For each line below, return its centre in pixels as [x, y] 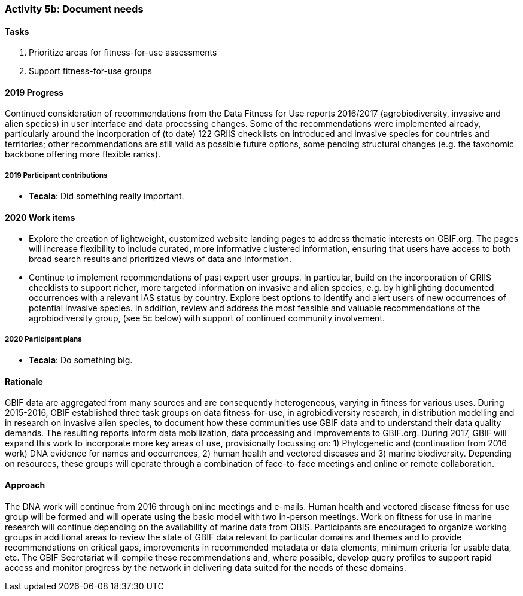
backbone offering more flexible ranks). [83, 154]
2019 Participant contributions [56, 175]
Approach [25, 485]
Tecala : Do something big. [81, 360]
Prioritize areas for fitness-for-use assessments [123, 53]
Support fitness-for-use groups [90, 71]
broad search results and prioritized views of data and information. [160, 259]
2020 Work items [40, 217]
